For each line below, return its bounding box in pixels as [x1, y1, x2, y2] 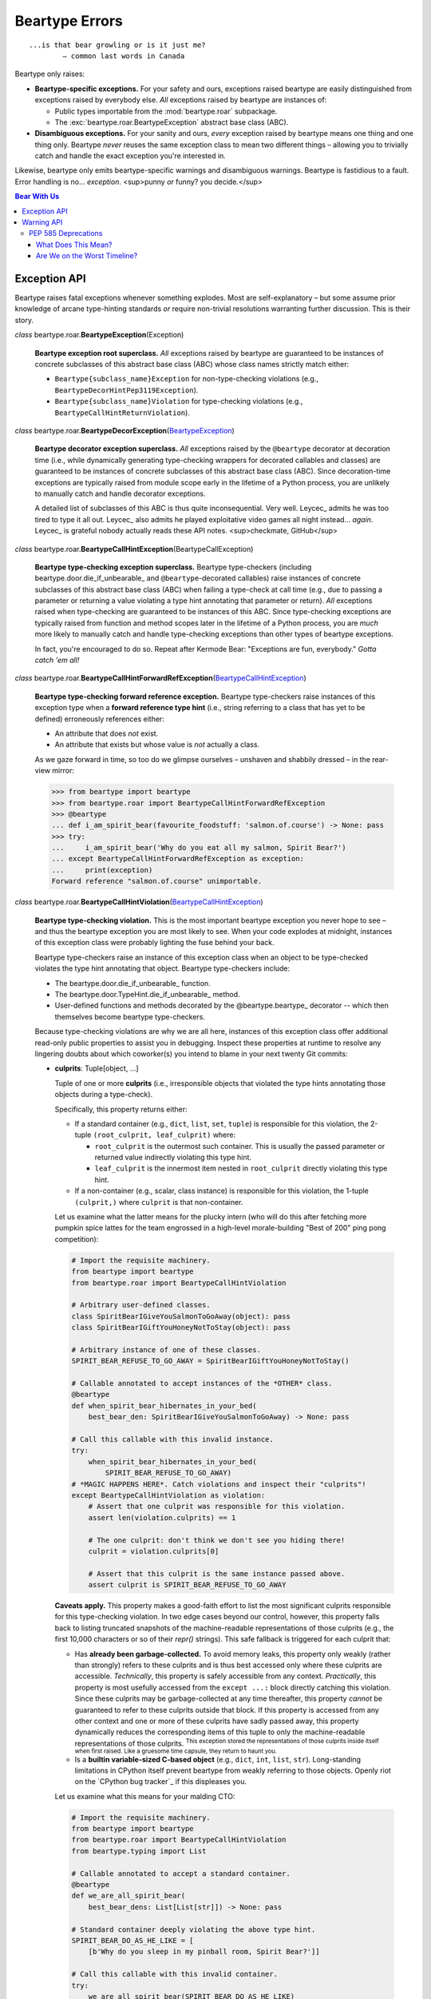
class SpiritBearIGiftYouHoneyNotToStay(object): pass [71, 1323, 291, 1332]
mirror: [52, 766, 75, 776]
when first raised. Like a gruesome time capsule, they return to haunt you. [74, 1747, 277, 1755]
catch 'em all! [34, 656, 80, 665]
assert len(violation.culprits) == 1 [88, 1513, 236, 1522]
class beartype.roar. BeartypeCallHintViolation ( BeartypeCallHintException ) [14, 897, 263, 907]
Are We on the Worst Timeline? [36, 251, 138, 261]
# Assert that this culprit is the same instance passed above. [88, 1569, 346, 1578]
